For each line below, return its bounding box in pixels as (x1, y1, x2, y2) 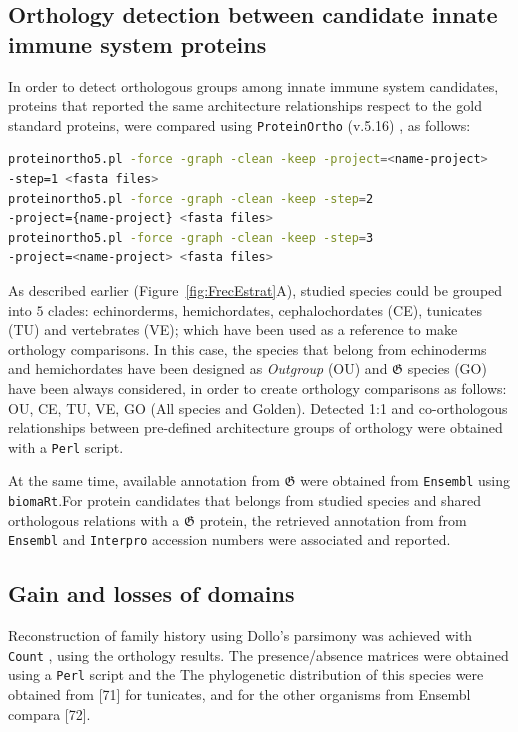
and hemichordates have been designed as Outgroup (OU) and (8, 358, 388, 379)
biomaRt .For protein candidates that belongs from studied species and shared (8, 490, 481, 511)
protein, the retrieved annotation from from (199, 509, 467, 530)
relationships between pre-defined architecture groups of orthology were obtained (8, 417, 503, 438)
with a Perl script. (8, 436, 124, 457)
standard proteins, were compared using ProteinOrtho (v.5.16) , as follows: (8, 114, 471, 135)
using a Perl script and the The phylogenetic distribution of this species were (8, 664, 484, 685)
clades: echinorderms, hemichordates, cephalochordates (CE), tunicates (48, 299, 483, 320)
